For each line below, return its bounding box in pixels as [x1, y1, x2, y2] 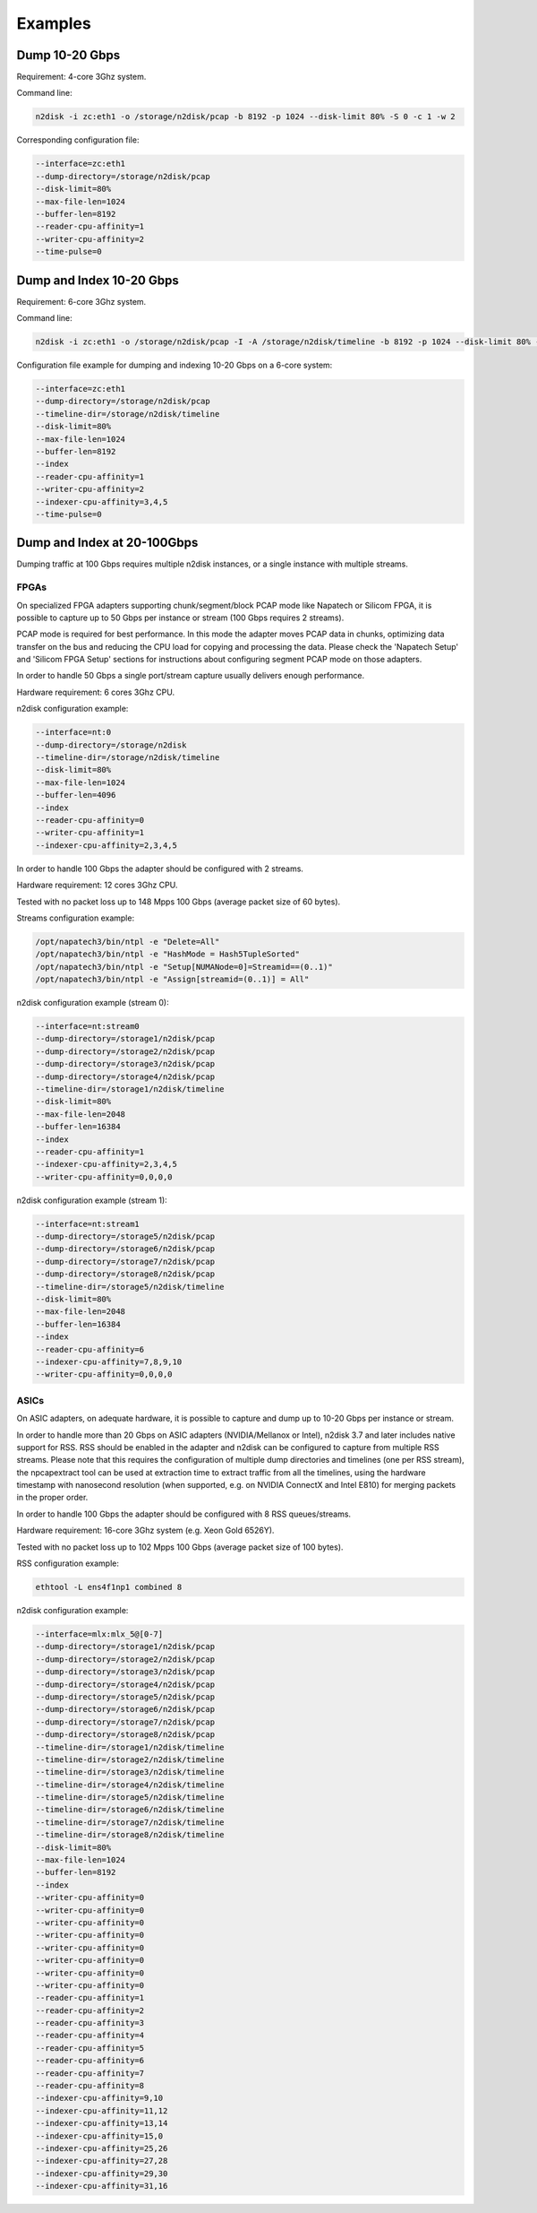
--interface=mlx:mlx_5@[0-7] [35, 1629, 164, 1639]
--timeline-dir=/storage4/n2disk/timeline [35, 1779, 225, 1790]
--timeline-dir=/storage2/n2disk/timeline [35, 1754, 225, 1765]
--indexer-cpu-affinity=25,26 [35, 2143, 168, 2153]
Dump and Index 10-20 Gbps [16, 272, 179, 288]
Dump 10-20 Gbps [16, 48, 121, 63]
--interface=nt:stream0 [35, 1022, 141, 1032]
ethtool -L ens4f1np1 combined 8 [35, 1582, 183, 1593]
